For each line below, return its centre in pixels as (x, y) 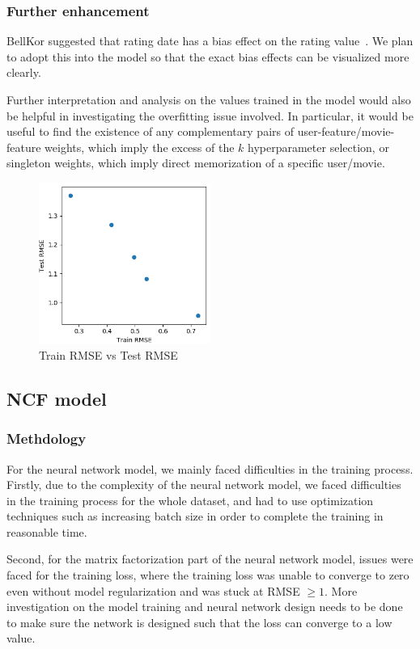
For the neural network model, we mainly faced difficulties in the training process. (210, 468)
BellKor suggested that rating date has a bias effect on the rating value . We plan (210, 41)
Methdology (47, 438)
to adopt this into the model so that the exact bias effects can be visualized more (208, 56)
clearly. (24, 72)
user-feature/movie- (346, 131)
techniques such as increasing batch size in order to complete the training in (195, 516)
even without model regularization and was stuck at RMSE (153, 590)
